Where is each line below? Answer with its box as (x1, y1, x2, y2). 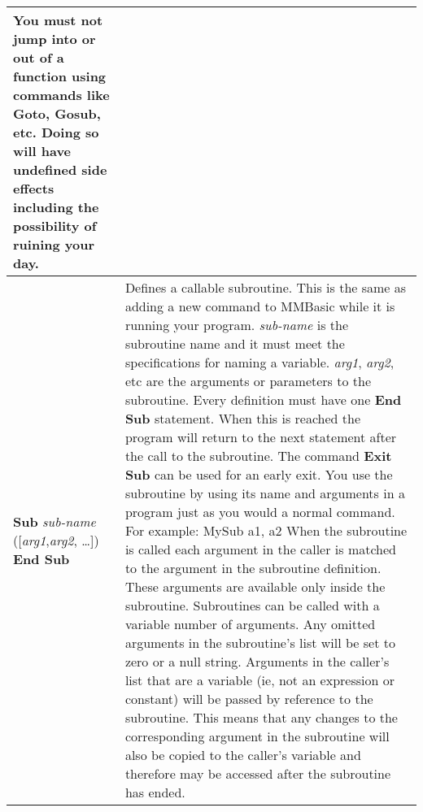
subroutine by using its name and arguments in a (124, 484, 405, 502)
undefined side (13, 160, 107, 179)
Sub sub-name (13, 511, 96, 531)
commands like (13, 85, 110, 104)
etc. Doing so (13, 123, 99, 141)
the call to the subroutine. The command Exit (124, 446, 392, 465)
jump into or (13, 29, 96, 48)
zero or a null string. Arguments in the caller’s (124, 652, 390, 671)
